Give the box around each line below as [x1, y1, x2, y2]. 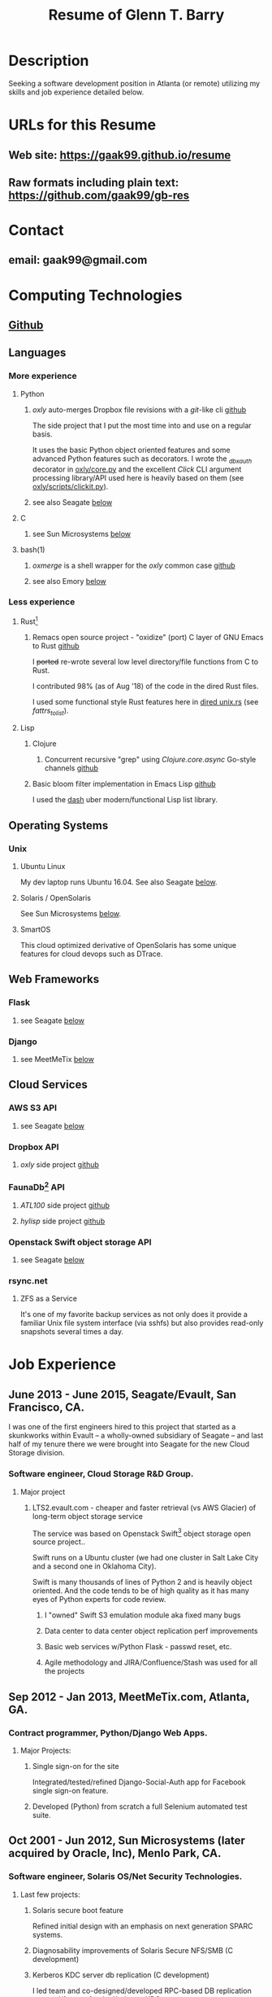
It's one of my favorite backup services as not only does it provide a [19, 1310, 248, 1319]
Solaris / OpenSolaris [19, 893, 92, 902]
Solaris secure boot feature [32, 1905, 124, 1915]
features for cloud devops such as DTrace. [19, 949, 163, 959]
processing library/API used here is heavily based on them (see [32, 472, 244, 482]
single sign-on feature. [32, 1785, 109, 1795]
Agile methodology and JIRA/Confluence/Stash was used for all [44, 1657, 258, 1667]
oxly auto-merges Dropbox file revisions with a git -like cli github [32, 405, 247, 415]
